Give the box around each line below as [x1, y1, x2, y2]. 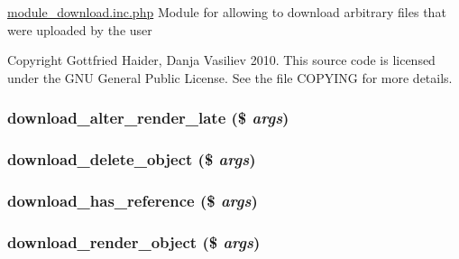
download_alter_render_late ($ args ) [7, 106, 289, 129]
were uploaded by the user [7, 20, 152, 39]
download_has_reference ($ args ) [7, 189, 258, 211]
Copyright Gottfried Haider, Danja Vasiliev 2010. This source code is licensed [7, 51, 436, 69]
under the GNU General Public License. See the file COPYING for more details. [7, 68, 453, 87]
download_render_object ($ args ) [7, 230, 261, 253]
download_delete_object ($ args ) [7, 148, 256, 171]
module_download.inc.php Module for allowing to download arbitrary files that [7, 3, 446, 21]
